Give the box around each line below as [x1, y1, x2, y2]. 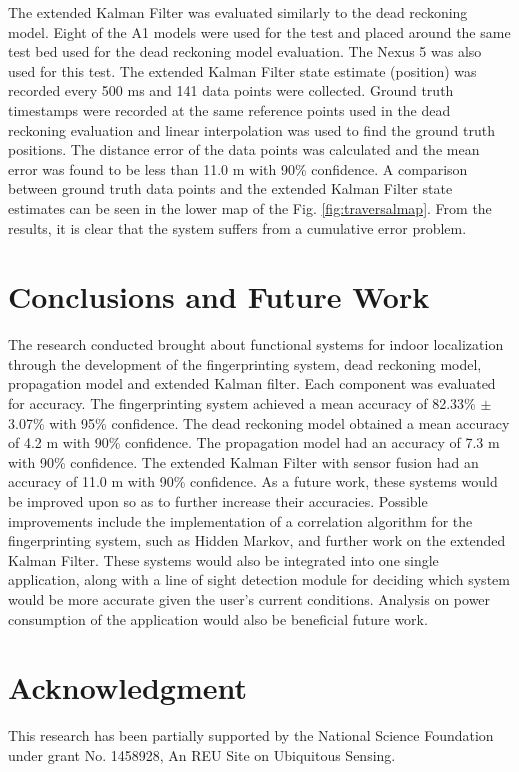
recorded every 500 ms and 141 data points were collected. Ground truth [8, 80, 454, 101]
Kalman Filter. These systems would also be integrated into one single [8, 549, 439, 570]
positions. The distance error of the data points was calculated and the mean [8, 139, 480, 160]
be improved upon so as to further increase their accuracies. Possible [8, 491, 428, 511]
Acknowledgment [8, 667, 247, 708]
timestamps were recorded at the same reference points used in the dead [8, 99, 451, 120]
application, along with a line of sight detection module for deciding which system [8, 569, 510, 590]
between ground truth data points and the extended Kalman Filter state [8, 178, 453, 199]
